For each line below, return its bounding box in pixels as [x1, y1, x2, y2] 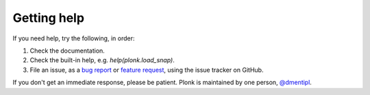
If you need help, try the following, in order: [12, 34, 135, 42]
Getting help [12, 10, 85, 25]
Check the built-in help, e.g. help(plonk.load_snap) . [29, 56, 175, 64]
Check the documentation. [29, 46, 106, 55]
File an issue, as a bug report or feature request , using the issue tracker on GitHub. [29, 66, 264, 74]
